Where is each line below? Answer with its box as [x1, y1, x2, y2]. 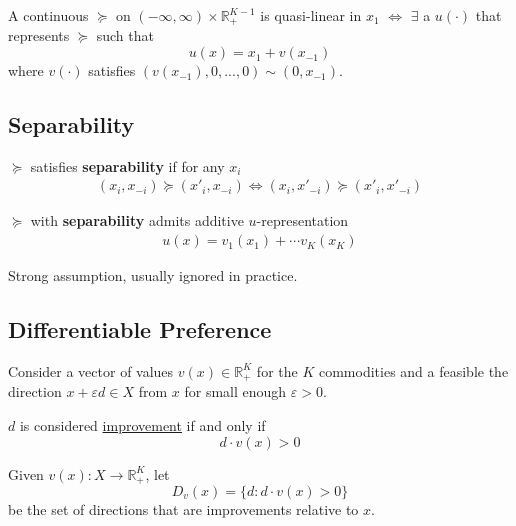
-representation [256, 210, 349, 231]
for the [256, 360, 298, 381]
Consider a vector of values [8, 360, 174, 381]
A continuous [8, 5, 89, 25]
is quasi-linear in [260, 5, 362, 25]
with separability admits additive [30, 210, 244, 231]
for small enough [184, 381, 287, 402]
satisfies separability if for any [30, 155, 225, 176]
